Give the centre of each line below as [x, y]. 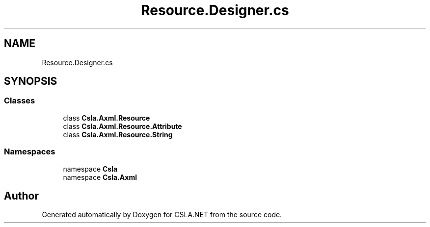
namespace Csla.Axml [100, 177]
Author [21, 196]
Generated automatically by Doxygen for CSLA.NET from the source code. [162, 215]
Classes [20, 101]
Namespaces [30, 152]
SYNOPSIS [31, 81]
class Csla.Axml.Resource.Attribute [122, 126]
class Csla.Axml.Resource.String [118, 134]
